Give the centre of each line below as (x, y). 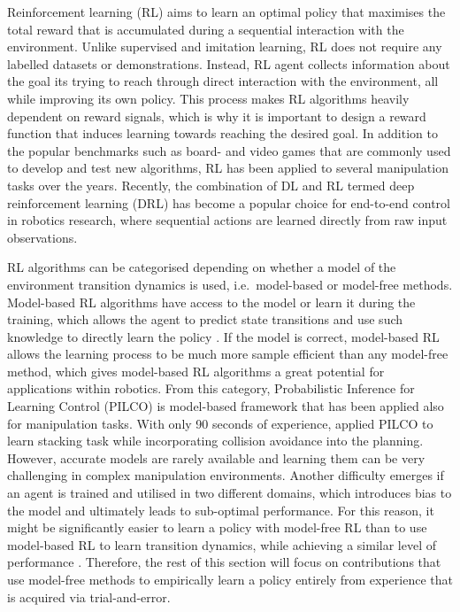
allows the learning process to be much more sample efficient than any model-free (228, 354)
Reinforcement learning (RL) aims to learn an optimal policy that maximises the (226, 12)
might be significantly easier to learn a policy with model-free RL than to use (217, 527)
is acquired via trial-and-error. (89, 597)
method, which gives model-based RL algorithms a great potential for (196, 371)
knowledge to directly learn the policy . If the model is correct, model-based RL (223, 336)
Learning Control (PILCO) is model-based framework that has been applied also (226, 406)
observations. (42, 237)
